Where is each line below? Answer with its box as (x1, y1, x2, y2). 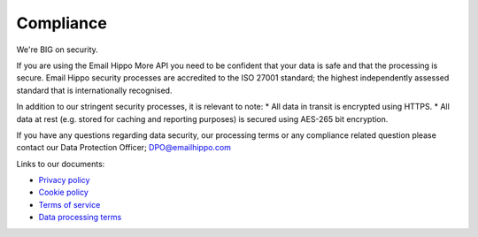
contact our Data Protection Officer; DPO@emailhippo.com (16, 142, 232, 153)
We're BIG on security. (16, 44, 99, 55)
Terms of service (38, 199, 101, 210)
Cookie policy (38, 187, 89, 198)
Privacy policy (38, 175, 90, 186)
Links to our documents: (16, 158, 105, 169)
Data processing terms (38, 212, 122, 223)
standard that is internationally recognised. (16, 85, 173, 96)
